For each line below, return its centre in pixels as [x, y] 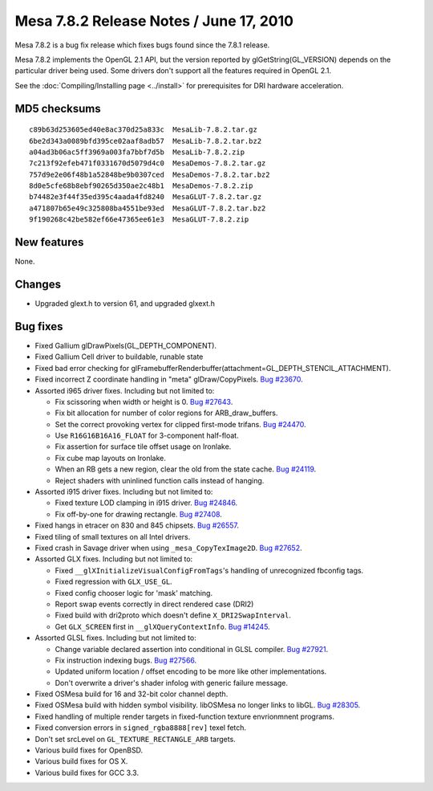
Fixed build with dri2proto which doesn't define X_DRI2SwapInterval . [173, 615]
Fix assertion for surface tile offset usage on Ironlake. [143, 446]
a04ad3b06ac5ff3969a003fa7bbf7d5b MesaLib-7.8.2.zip [137, 152]
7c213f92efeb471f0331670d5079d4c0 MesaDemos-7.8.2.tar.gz [148, 163]
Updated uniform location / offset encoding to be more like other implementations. [191, 671]
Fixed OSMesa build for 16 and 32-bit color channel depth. [132, 694]
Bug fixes [39, 326]
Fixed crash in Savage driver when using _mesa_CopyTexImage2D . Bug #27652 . [168, 548]
